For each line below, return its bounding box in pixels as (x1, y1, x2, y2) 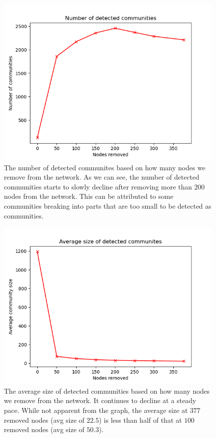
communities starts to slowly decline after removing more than (4, 181, 192, 191)
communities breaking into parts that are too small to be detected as (4, 200, 212, 211)
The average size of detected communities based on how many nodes (4, 385, 210, 396)
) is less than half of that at (99, 414, 182, 425)
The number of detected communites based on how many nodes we (4, 162, 206, 172)
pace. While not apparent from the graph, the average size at (4, 405, 188, 415)
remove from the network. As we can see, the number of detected (4, 172, 200, 182)
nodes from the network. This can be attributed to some (4, 191, 173, 201)
